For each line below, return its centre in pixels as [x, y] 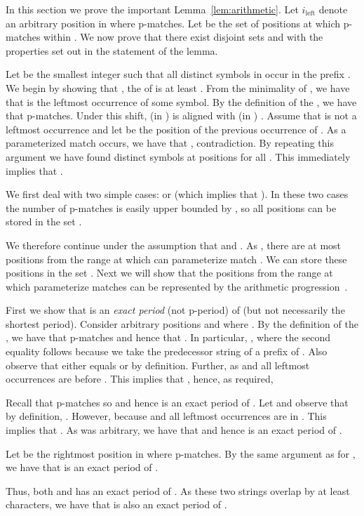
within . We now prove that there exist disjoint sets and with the [183, 37]
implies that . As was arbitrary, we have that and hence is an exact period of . [174, 430]
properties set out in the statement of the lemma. [112, 50]
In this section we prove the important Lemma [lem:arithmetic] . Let [152, 9]
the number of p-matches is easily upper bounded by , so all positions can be [171, 207]
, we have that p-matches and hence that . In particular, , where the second [168, 337]
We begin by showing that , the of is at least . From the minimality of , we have [178, 87]
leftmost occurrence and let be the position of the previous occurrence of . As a [176, 129]
